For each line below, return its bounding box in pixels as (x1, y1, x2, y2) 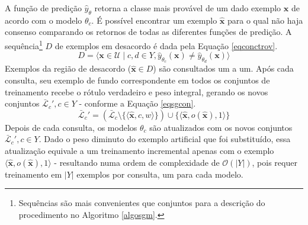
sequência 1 (5, 37, 43, 52)
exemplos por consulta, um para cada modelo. (76, 168, 243, 180)
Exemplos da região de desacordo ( (5, 62, 131, 75)
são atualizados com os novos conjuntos (149, 121, 293, 133)
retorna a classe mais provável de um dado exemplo (94, 2, 281, 14)
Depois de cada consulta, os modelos (5, 121, 137, 133)
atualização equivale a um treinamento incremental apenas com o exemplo (5, 144, 274, 156)
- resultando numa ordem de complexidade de (54, 156, 220, 168)
